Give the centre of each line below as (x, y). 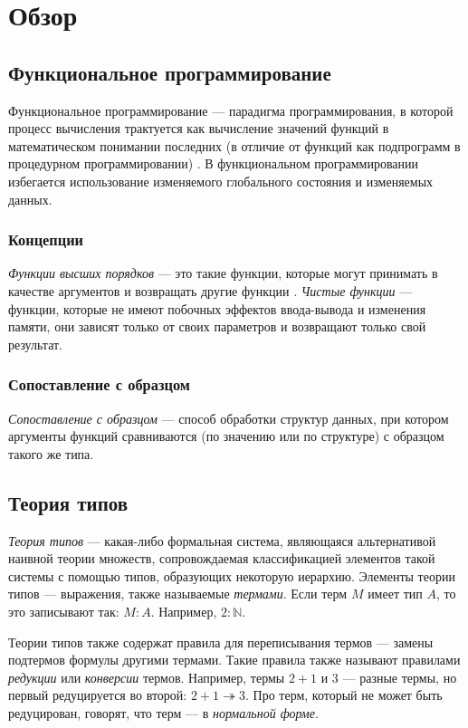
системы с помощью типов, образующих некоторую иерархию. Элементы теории (232, 575)
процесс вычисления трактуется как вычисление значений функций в (199, 128)
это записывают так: (64, 611)
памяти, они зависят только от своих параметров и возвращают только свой (217, 326)
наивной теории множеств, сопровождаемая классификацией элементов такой (222, 558)
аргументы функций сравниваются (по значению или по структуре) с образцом (226, 436)
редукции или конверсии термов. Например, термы (147, 677)
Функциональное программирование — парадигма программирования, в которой (231, 110)
